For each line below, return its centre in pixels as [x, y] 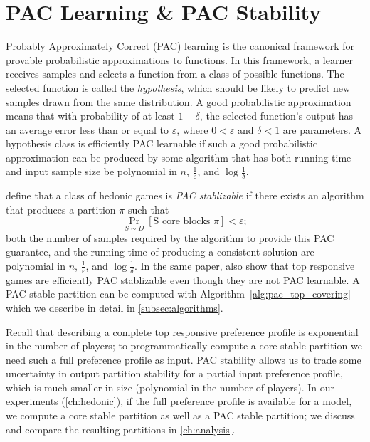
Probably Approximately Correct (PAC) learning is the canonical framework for [180, 46]
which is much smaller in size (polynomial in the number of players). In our [170, 387]
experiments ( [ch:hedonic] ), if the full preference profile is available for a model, [179, 401]
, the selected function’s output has [276, 116]
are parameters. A [322, 129]
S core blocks [182, 222]
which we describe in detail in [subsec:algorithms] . [115, 307]
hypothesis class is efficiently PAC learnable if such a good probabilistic [162, 143]
